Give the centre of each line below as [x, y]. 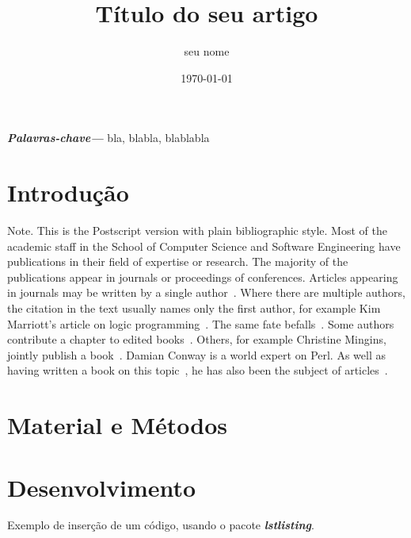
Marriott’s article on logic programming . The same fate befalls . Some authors [201, 323]
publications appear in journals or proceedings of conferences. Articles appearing [203, 277]
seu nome [207, 51]
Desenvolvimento [102, 487]
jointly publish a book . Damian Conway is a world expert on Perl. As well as [196, 354]
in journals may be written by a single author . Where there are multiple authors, [206, 292]
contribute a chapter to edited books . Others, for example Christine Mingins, [197, 339]
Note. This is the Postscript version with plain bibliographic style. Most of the [197, 231]
